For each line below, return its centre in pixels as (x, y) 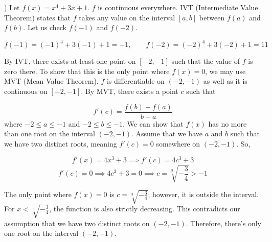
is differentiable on (135, 81)
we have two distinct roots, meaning (61, 143)
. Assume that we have (167, 134)
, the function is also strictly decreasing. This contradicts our (145, 209)
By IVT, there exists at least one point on (70, 61)
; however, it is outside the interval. (203, 194)
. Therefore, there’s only (223, 223)
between (212, 17)
